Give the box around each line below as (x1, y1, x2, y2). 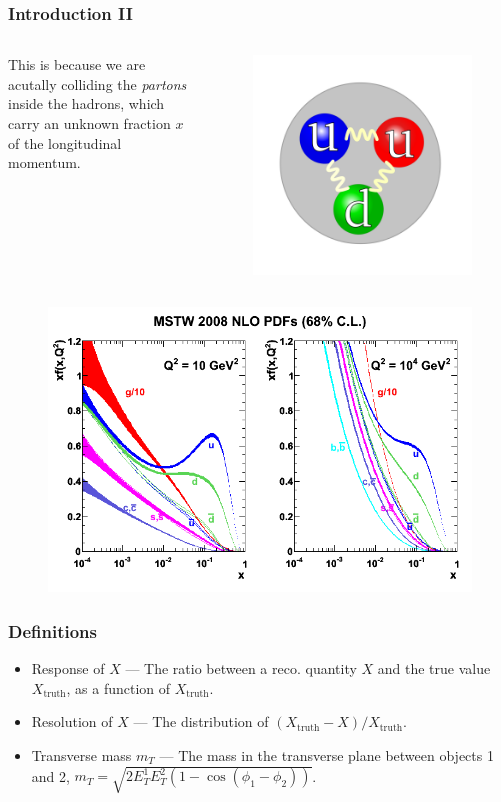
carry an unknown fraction (8, 113, 171, 133)
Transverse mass (31, 744, 132, 765)
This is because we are (8, 54, 146, 75)
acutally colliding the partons (8, 73, 187, 94)
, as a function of (66, 677, 171, 698)
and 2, (31, 765, 70, 786)
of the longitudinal (8, 132, 122, 153)
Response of (31, 658, 105, 679)
